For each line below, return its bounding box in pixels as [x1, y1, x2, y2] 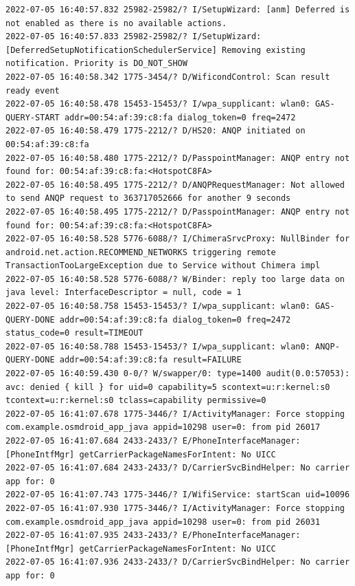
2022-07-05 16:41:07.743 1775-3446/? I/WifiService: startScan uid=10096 [5, 490, 350, 500]
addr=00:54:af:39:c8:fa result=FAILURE [59, 355, 242, 365]
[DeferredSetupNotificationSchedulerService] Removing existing [5, 45, 306, 55]
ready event [5, 85, 60, 96]
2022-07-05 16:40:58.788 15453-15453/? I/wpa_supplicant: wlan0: [5, 341, 310, 351]
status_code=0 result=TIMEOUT [5, 328, 144, 338]
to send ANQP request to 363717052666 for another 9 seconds [5, 193, 291, 204]
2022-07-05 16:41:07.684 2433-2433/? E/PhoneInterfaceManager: [5, 436, 301, 446]
